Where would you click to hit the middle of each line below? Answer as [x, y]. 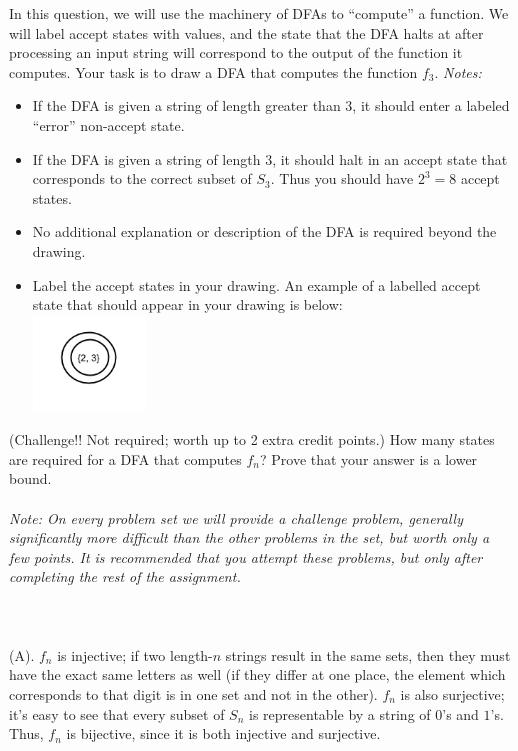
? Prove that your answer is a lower [369, 458]
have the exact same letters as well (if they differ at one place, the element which [257, 674]
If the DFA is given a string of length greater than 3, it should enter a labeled [271, 105]
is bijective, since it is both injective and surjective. [223, 733]
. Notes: [458, 71]
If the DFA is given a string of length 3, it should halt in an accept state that [270, 158]
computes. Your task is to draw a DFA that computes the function [213, 71]
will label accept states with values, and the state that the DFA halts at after [246, 32]
